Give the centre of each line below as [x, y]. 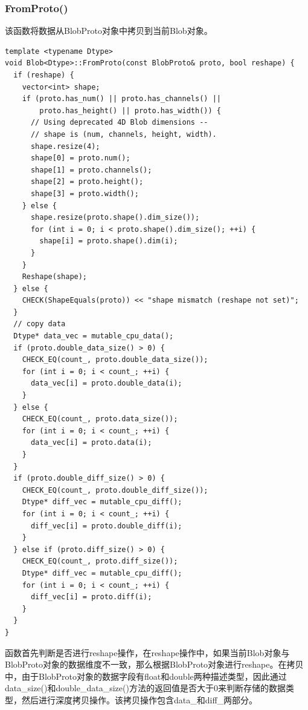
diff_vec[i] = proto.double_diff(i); [106, 526]
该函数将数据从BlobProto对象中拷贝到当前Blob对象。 [109, 31]
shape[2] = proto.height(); [87, 182]
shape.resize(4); [65, 146]
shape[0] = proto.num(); [80, 158]
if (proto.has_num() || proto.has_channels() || [121, 99]
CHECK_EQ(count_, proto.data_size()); [100, 419]
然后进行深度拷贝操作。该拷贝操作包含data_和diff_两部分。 [140, 699]
